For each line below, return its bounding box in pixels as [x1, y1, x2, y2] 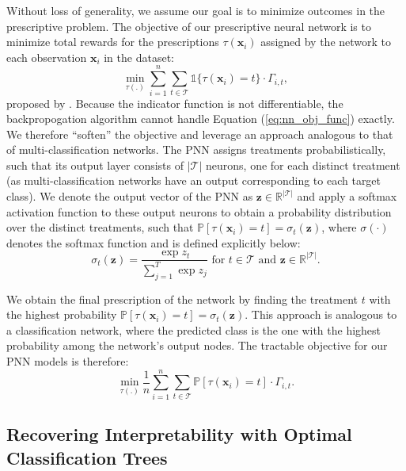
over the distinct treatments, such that [6, 219, 194, 235]
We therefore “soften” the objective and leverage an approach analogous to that [6, 125, 393, 142]
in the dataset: [104, 48, 174, 65]
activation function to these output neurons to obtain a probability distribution [6, 203, 392, 220]
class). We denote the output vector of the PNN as [6, 188, 253, 205]
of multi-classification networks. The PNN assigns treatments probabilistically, [6, 141, 386, 158]
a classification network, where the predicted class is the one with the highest [6, 321, 381, 338]
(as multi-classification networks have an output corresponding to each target [6, 172, 381, 189]
